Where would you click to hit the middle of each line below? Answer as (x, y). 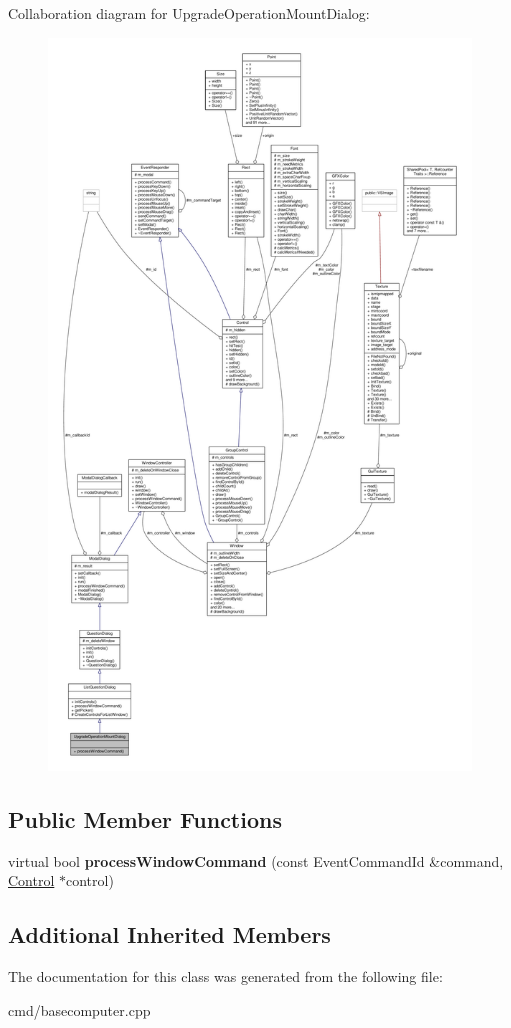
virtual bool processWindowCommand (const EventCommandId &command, (256, 860)
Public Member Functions (145, 818)
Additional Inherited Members (169, 934)
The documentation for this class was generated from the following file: (225, 976)
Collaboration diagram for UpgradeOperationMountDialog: (189, 13)
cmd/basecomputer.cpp (79, 1009)
